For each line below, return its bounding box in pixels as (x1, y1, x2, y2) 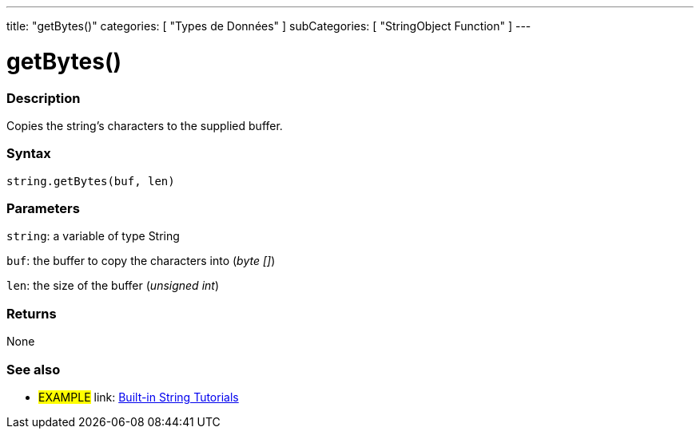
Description (6, 89, 81, 106)
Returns (6, 305, 57, 322)
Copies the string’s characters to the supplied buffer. (6, 118, 283, 132)
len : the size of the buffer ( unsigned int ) (6, 279, 220, 293)
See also (6, 361, 61, 378)
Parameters (6, 200, 80, 216)
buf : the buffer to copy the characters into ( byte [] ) (6, 254, 276, 268)
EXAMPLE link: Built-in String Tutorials (38, 390, 239, 404)
